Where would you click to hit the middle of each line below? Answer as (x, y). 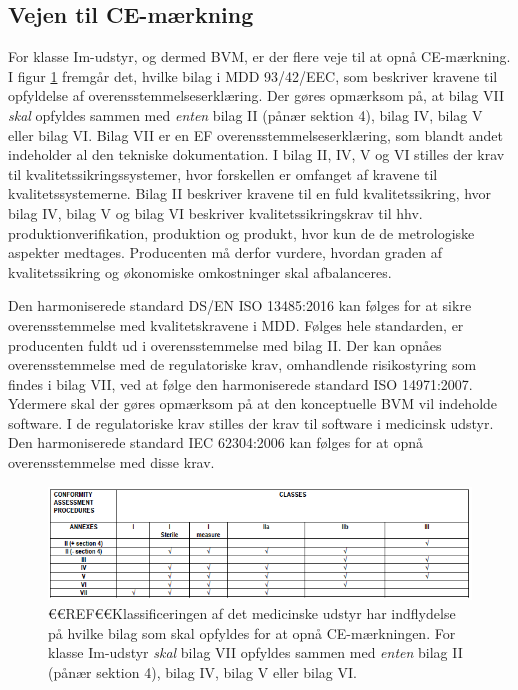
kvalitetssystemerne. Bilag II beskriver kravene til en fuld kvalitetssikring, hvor (250, 193)
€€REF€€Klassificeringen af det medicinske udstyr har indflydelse (252, 613)
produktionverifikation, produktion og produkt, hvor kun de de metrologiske (241, 232)
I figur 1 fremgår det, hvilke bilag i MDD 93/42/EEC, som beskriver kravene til (253, 75)
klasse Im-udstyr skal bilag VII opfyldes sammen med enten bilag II (255, 652)
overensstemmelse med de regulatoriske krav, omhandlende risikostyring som (242, 364)
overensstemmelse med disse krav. (111, 462)
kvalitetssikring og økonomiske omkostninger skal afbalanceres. (200, 271)
